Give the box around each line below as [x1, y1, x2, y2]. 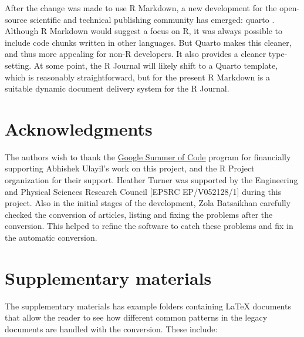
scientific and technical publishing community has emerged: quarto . [29, 13, 275, 25]
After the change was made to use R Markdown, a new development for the [5, 2, 277, 14]
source [5, 13, 28, 25]
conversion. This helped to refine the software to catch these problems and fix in [5, 220, 293, 232]
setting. [5, 59, 32, 71]
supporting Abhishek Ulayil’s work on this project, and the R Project [5, 162, 255, 174]
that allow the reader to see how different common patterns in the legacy [5, 311, 268, 323]
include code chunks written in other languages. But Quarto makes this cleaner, [5, 36, 292, 48]
